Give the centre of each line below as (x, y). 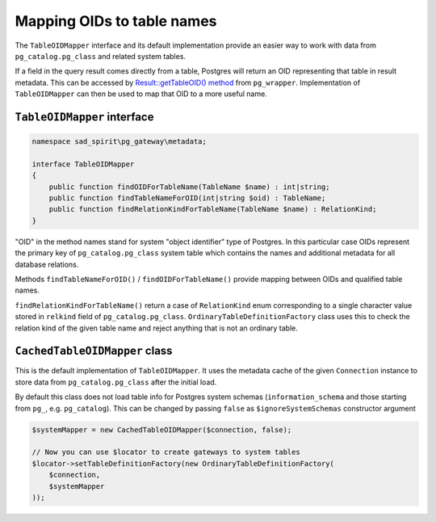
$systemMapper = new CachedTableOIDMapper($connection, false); (162, 429)
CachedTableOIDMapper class (94, 351)
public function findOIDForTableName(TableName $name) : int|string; (189, 187)
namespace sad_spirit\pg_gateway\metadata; (119, 142)
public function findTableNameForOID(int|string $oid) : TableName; (187, 198)
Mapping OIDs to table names (116, 21)
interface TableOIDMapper (83, 164)
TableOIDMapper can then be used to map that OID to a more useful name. (141, 94)
